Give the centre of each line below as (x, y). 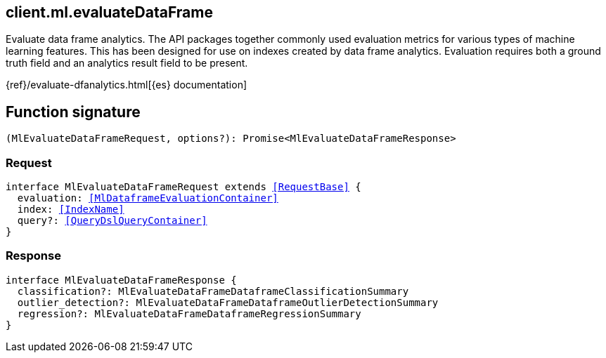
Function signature (73, 112)
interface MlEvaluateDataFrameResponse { (121, 280)
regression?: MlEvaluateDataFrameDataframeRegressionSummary (189, 313)
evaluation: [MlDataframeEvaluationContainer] (148, 198)
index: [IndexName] (71, 210)
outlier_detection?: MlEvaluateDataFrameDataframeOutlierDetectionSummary (228, 302)
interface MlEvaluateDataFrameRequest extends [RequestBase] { (183, 187)
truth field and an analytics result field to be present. (127, 63)
